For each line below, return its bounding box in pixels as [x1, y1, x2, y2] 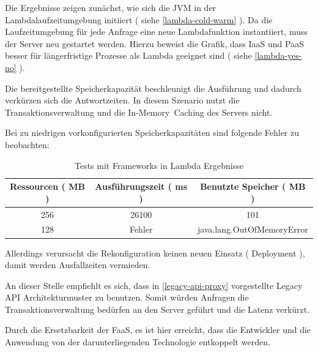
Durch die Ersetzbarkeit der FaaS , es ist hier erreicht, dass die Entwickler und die [5, 323, 311, 336]
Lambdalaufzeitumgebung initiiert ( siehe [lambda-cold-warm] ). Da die [5, 13, 273, 26]
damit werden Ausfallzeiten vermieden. [5, 258, 150, 271]
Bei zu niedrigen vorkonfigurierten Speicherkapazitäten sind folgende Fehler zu [5, 126, 300, 139]
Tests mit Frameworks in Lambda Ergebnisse [74, 159, 243, 171]
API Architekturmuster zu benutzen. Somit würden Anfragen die [5, 291, 249, 304]
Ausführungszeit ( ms [95, 180, 188, 193]
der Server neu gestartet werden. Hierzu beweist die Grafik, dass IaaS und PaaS [5, 37, 304, 50]
